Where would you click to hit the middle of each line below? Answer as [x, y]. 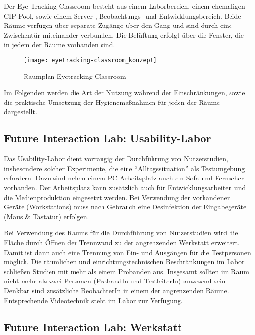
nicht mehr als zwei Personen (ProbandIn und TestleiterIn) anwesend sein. [116, 281]
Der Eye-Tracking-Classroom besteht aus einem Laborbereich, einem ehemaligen [125, 6]
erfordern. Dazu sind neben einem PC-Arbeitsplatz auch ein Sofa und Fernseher [124, 178]
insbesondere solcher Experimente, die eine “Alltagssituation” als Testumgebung [125, 168]
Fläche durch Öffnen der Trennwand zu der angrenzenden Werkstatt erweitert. [122, 242]
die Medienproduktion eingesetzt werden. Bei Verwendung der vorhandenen [117, 197]
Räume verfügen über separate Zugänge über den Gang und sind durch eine [118, 25]
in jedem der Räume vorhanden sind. [60, 44]
